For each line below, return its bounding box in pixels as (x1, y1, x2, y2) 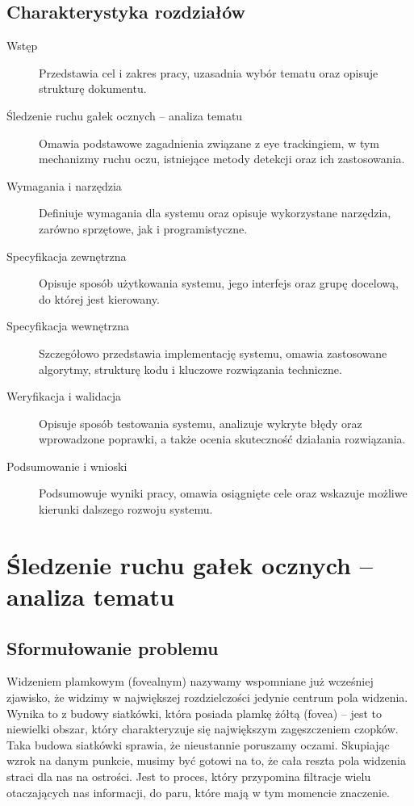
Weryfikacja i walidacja (6, 388, 122, 405)
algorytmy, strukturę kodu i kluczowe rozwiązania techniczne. (39, 360, 342, 377)
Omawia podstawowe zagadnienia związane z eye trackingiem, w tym (39, 134, 379, 151)
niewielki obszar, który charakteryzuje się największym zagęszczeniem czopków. (6, 720, 399, 737)
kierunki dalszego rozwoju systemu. (39, 501, 213, 518)
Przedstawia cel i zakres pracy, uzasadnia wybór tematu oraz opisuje (39, 64, 378, 81)
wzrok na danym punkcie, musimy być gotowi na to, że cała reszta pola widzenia (6, 752, 406, 769)
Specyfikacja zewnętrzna (6, 247, 127, 264)
